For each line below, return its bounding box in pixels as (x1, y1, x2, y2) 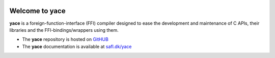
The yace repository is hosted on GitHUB (22, 36, 109, 42)
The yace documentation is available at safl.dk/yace (22, 43, 132, 49)
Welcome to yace (9, 7, 66, 15)
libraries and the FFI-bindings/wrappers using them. (9, 27, 119, 33)
